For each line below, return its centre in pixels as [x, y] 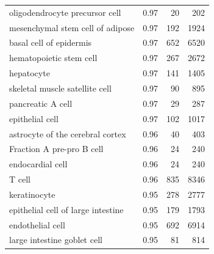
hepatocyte [30, 73]
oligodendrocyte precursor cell [65, 12]
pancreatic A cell [41, 103]
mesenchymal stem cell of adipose [72, 27]
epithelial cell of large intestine [66, 209]
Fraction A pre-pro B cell [56, 149]
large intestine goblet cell [56, 240]
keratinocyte [32, 194]
